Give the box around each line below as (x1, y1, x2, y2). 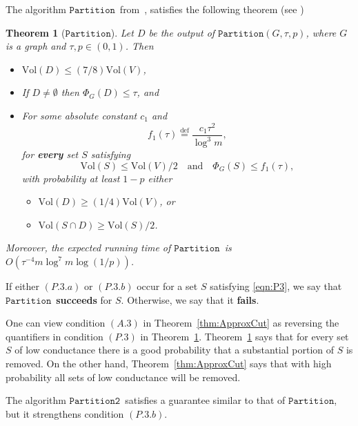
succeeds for (56, 292, 112, 307)
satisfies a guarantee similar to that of (125, 393, 286, 407)
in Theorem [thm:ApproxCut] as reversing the (143, 316, 339, 330)
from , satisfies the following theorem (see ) (119, 2, 304, 16)
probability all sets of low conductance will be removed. (6, 369, 241, 384)
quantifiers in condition (6, 329, 103, 343)
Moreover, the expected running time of (6, 240, 171, 255)
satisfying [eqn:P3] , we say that (210, 279, 342, 293)
